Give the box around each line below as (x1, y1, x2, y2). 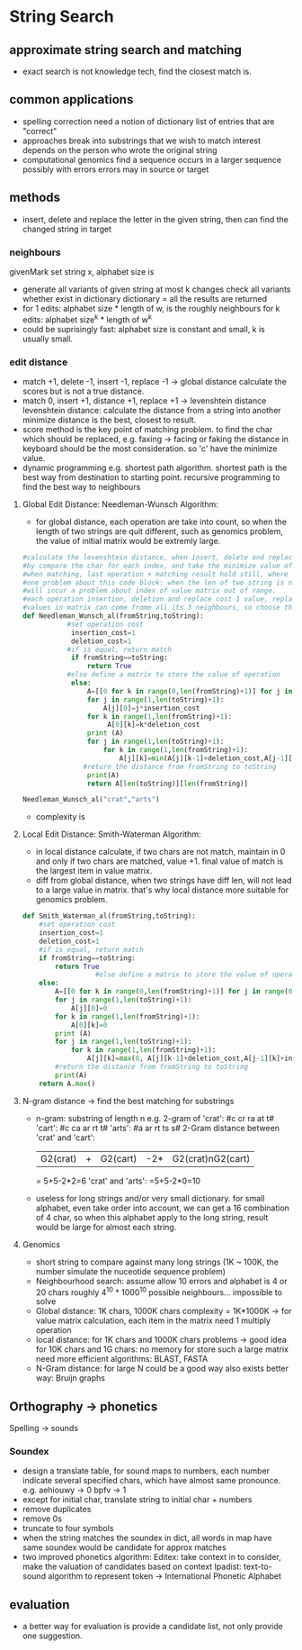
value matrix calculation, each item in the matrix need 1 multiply (35, 1315, 271, 1326)
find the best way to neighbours (22, 481, 141, 492)
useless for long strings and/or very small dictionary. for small (35, 1192, 265, 1203)
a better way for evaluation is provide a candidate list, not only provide (22, 1621, 283, 1632)
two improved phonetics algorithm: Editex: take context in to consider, (22, 1552, 281, 1563)
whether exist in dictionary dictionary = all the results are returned (22, 293, 268, 304)
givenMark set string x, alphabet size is (9, 266, 155, 277)
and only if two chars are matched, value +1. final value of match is (35, 856, 284, 866)
